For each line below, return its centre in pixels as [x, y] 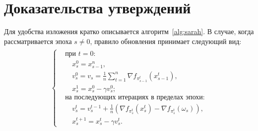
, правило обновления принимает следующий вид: [166, 41]
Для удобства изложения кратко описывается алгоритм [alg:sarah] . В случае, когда [129, 31]
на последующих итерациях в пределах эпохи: [135, 97]
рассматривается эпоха [38, 41]
